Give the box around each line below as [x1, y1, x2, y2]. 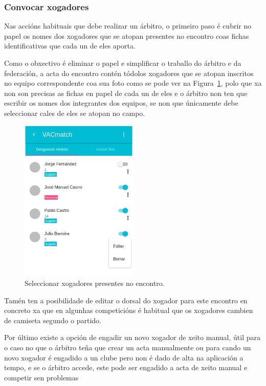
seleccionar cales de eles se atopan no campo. [4, 107, 145, 118]
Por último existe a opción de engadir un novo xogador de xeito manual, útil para [4, 332, 260, 343]
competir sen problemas [4, 372, 79, 382]
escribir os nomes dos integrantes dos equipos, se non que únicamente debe [4, 98, 238, 108]
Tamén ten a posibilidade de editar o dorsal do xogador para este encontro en [4, 295, 248, 305]
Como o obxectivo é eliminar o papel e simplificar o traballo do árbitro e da [4, 58, 241, 68]
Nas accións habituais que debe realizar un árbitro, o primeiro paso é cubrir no [4, 20, 252, 31]
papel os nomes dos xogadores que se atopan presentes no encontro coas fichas [4, 30, 249, 41]
